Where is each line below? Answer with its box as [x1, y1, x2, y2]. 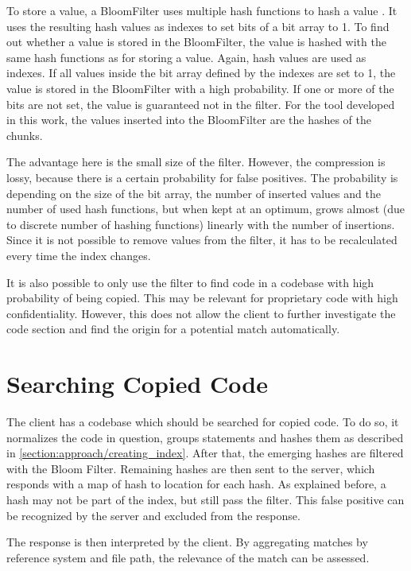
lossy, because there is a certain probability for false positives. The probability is [6, 169, 398, 185]
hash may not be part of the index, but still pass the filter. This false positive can [6, 491, 405, 507]
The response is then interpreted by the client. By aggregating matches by [6, 534, 368, 550]
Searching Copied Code [6, 367, 269, 400]
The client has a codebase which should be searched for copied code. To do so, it [6, 414, 399, 429]
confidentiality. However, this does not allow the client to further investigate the [6, 305, 396, 321]
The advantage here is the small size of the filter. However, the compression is [6, 153, 386, 170]
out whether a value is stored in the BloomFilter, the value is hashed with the [6, 33, 386, 50]
